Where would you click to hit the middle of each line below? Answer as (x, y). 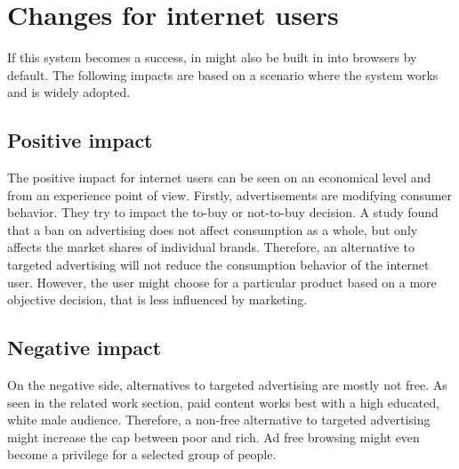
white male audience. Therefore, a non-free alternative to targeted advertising (219, 420)
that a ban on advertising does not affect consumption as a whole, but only (213, 229)
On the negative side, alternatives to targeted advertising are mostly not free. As (227, 385)
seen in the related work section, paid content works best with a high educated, (224, 402)
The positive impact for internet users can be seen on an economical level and (219, 178)
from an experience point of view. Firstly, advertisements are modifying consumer (230, 194)
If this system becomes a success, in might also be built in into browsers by (212, 57)
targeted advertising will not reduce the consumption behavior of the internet (218, 265)
